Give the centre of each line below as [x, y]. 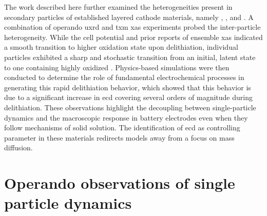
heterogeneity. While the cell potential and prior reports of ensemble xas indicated [133, 37]
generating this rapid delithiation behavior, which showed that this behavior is [128, 87]
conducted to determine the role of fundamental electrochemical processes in [124, 77]
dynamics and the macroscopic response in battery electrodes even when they [126, 117]
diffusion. [18, 148]
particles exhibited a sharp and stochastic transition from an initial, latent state [130, 57]
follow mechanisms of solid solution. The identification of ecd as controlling [122, 127]
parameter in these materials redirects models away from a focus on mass [119, 137]
